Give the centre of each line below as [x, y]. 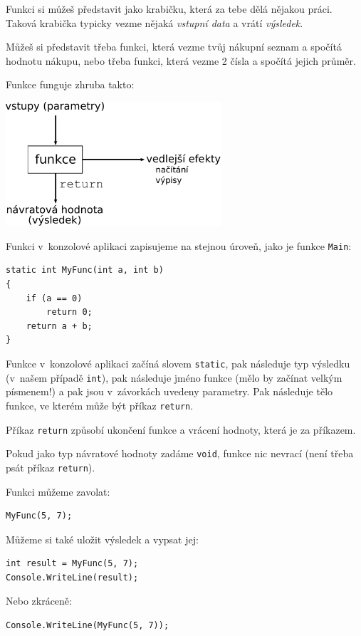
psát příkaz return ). [51, 467]
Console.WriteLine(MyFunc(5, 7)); [88, 626]
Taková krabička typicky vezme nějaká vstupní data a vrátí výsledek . [155, 22]
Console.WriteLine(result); [72, 577]
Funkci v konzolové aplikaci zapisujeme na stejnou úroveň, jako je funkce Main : [179, 245]
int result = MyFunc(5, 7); [72, 564]
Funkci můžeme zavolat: [58, 491]
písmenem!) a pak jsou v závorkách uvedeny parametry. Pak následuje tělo [169, 391]
